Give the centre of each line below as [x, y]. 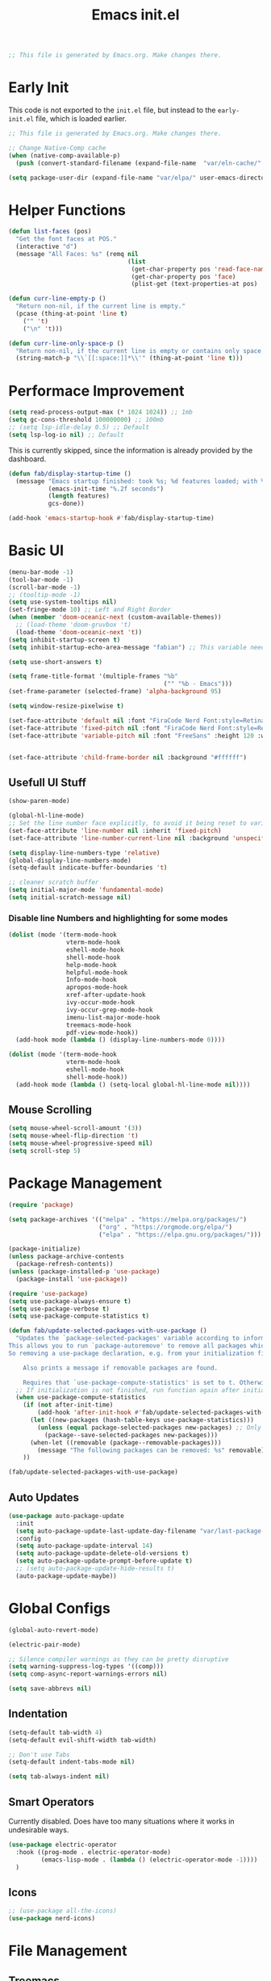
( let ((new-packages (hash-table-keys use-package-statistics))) [142, 1420]
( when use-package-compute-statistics [81, 1398]
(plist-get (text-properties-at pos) [194, 284]
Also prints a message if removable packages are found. [121, 1368]
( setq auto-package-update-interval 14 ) [84, 1546]
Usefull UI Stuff [48, 782]
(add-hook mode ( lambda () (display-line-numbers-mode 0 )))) [121, 1040]
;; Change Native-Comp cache [57, 148]
